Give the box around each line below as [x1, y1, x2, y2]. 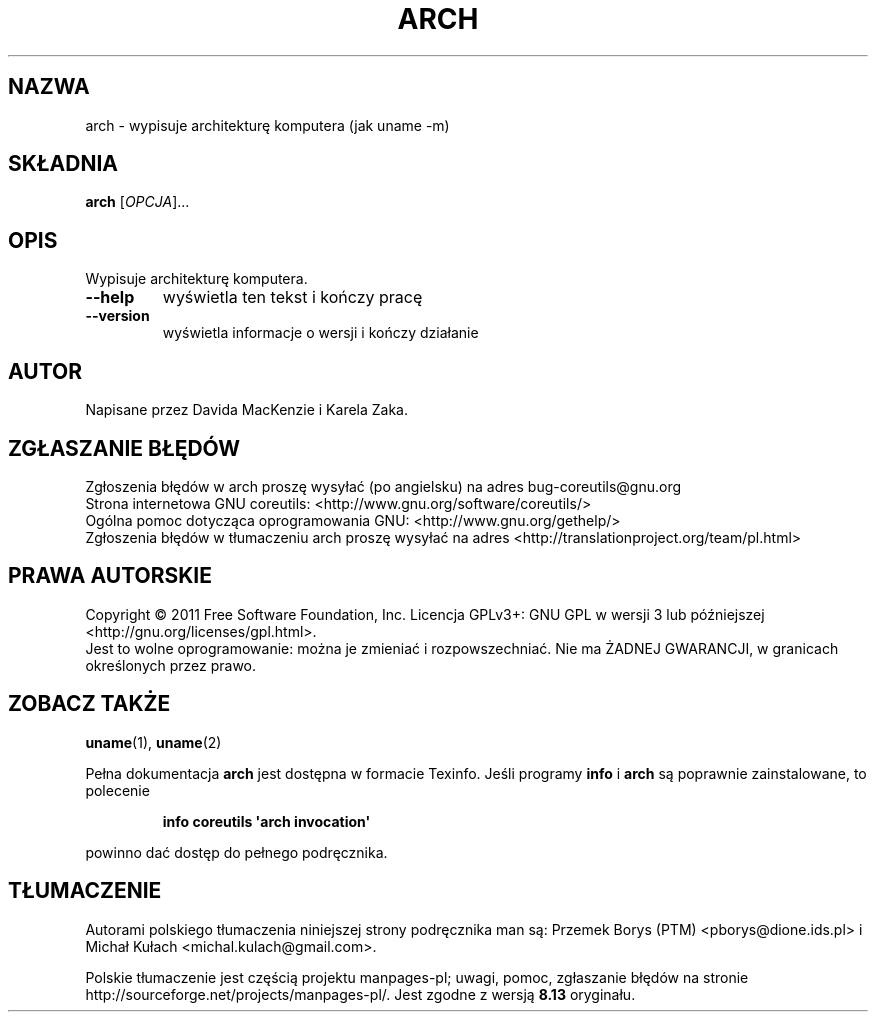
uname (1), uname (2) [85, 733, 222, 751]
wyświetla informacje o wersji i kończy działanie [162, 324, 479, 342]
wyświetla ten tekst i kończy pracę [162, 287, 423, 308]
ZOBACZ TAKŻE [8, 691, 171, 717]
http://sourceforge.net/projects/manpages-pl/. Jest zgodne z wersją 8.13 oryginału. [85, 985, 636, 1003]
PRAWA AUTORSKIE [8, 563, 212, 589]
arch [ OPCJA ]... [85, 193, 190, 211]
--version [85, 307, 150, 325]
